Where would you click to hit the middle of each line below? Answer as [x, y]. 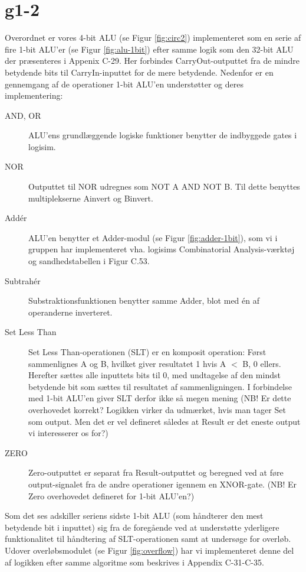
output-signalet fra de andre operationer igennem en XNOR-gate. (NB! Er [163, 484]
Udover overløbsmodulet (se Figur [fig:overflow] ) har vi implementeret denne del [149, 550]
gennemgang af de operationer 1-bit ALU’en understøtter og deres [124, 84]
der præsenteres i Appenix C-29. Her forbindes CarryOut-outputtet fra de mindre [152, 61]
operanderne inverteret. [70, 312]
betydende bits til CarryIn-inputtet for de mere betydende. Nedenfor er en [139, 72]
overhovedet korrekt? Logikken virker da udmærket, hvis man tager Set [157, 409]
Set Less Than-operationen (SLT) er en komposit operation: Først [147, 352]
